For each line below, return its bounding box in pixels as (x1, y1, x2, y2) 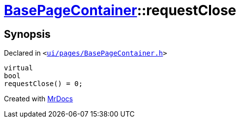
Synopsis (4, 28, 51, 40)
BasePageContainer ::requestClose (4, 2, 237, 19)
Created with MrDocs (4, 94, 73, 103)
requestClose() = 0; (4, 80, 83, 88)
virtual (4, 64, 33, 72)
